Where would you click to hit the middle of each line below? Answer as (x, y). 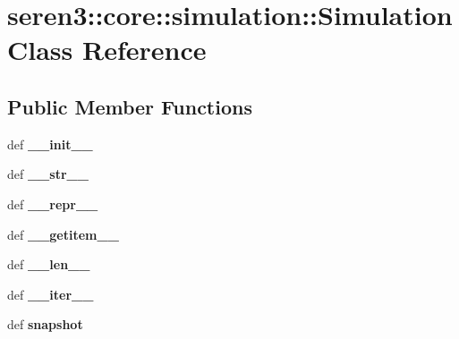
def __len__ (49, 264)
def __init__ (50, 144)
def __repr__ (53, 203)
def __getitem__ (63, 234)
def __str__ (48, 174)
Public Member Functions (130, 106)
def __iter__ (51, 294)
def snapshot (45, 324)
